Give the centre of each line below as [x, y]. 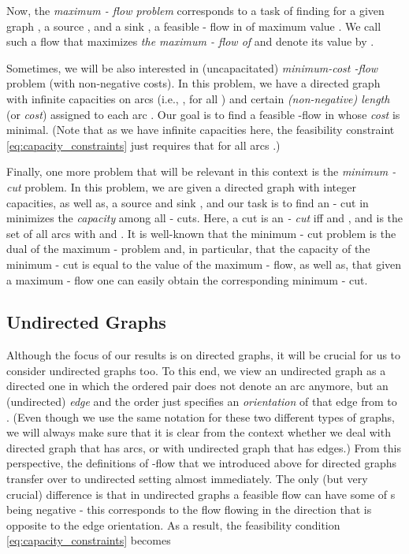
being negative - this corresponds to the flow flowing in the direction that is [189, 509]
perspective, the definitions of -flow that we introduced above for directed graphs [202, 463]
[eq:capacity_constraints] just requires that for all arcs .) [143, 145]
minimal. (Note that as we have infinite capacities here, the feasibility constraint [201, 130]
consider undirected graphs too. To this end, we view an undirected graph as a [196, 370]
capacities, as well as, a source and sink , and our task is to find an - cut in [188, 202]
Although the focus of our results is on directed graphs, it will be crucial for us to [204, 355]
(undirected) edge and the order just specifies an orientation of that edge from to [202, 402]
